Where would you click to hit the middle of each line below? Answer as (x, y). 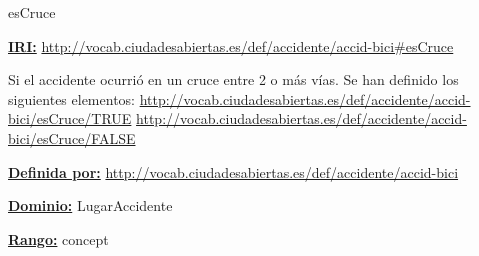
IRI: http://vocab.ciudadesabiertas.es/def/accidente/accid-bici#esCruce (231, 45)
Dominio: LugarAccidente (90, 205)
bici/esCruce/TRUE (70, 118)
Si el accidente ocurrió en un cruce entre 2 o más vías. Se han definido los (233, 79)
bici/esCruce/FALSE (72, 137)
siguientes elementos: (71, 98)
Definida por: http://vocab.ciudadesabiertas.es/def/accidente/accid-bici (233, 171)
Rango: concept (58, 238)
